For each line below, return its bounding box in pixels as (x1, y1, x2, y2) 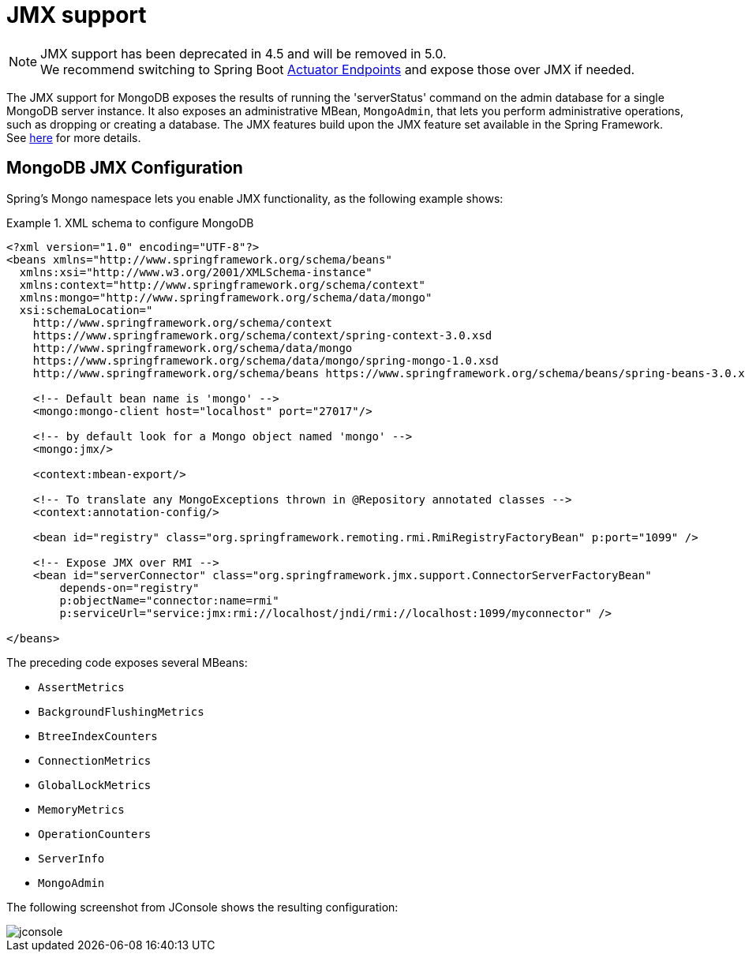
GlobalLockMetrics (38, 778, 152, 791)
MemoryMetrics (38, 803, 125, 816)
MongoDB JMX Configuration (6, 158, 243, 178)
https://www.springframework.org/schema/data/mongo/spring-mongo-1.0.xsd (32, 354, 499, 367)
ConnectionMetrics (38, 754, 152, 767)
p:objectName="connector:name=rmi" (59, 593, 279, 607)
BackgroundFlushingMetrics (38, 705, 204, 718)
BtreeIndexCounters (38, 729, 158, 743)
